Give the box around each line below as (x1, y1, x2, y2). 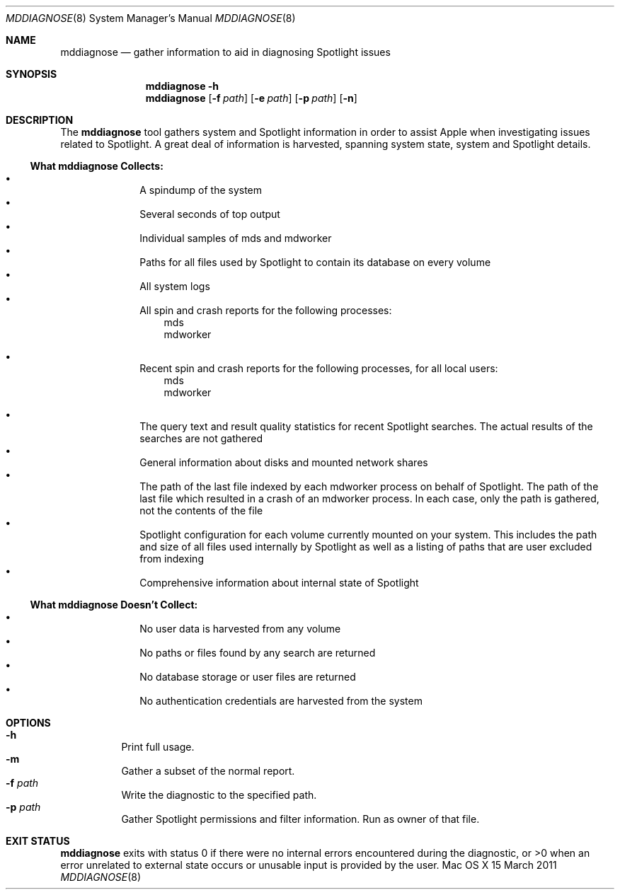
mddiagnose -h (145, 80, 219, 92)
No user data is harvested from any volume (139, 623, 341, 635)
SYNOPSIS (6, 68, 57, 80)
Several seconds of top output (139, 208, 280, 220)
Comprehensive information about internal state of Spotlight (139, 577, 419, 589)
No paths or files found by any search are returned (139, 647, 376, 659)
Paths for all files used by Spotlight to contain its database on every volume (139, 256, 491, 268)
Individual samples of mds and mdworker (139, 232, 332, 244)
